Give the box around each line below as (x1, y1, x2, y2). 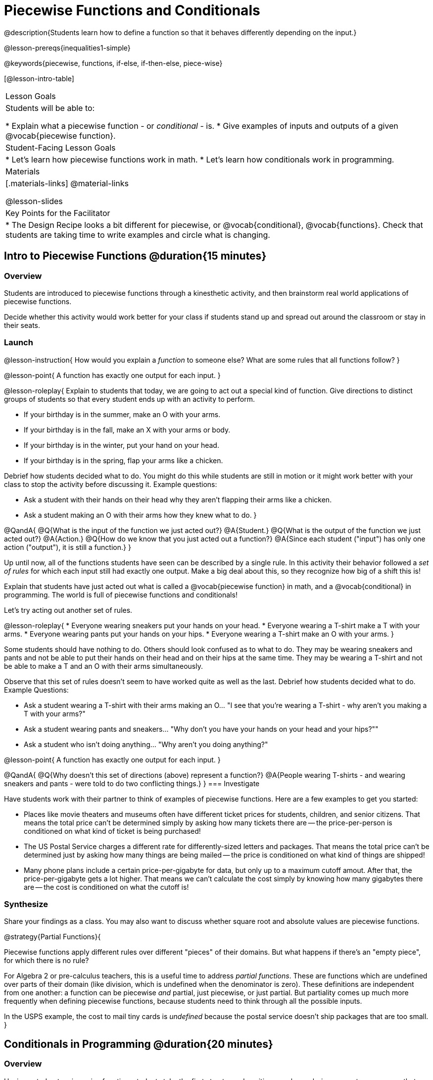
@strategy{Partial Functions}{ (4, 932, 101, 941)
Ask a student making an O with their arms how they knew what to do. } (24, 510, 257, 519)
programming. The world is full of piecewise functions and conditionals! (4, 590, 238, 599)
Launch (4, 337, 33, 348)
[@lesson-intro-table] (4, 74, 74, 83)
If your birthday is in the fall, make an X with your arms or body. (24, 425, 231, 434)
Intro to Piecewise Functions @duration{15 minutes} (4, 250, 267, 263)
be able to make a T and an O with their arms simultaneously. (4, 661, 203, 670)
